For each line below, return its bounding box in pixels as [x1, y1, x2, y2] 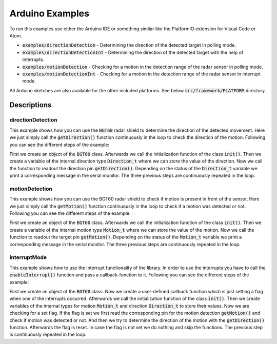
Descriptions [9, 100, 52, 110]
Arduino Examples [9, 8, 90, 19]
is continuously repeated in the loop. [9, 331, 87, 338]
